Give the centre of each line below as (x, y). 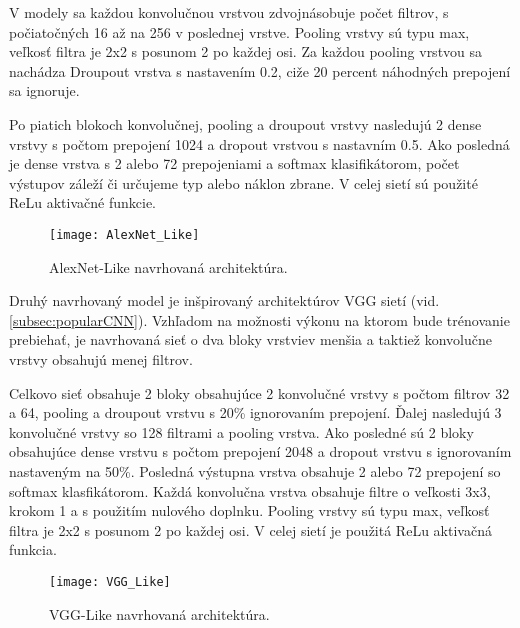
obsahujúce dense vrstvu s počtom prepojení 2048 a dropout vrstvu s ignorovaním (260, 451)
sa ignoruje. (44, 90)
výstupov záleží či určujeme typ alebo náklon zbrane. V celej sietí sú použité (243, 182)
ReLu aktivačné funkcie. (82, 202)
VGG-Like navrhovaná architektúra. (159, 613)
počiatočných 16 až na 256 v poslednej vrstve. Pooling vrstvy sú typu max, (239, 31)
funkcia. (33, 549)
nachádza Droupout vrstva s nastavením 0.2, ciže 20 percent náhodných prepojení (260, 70)
